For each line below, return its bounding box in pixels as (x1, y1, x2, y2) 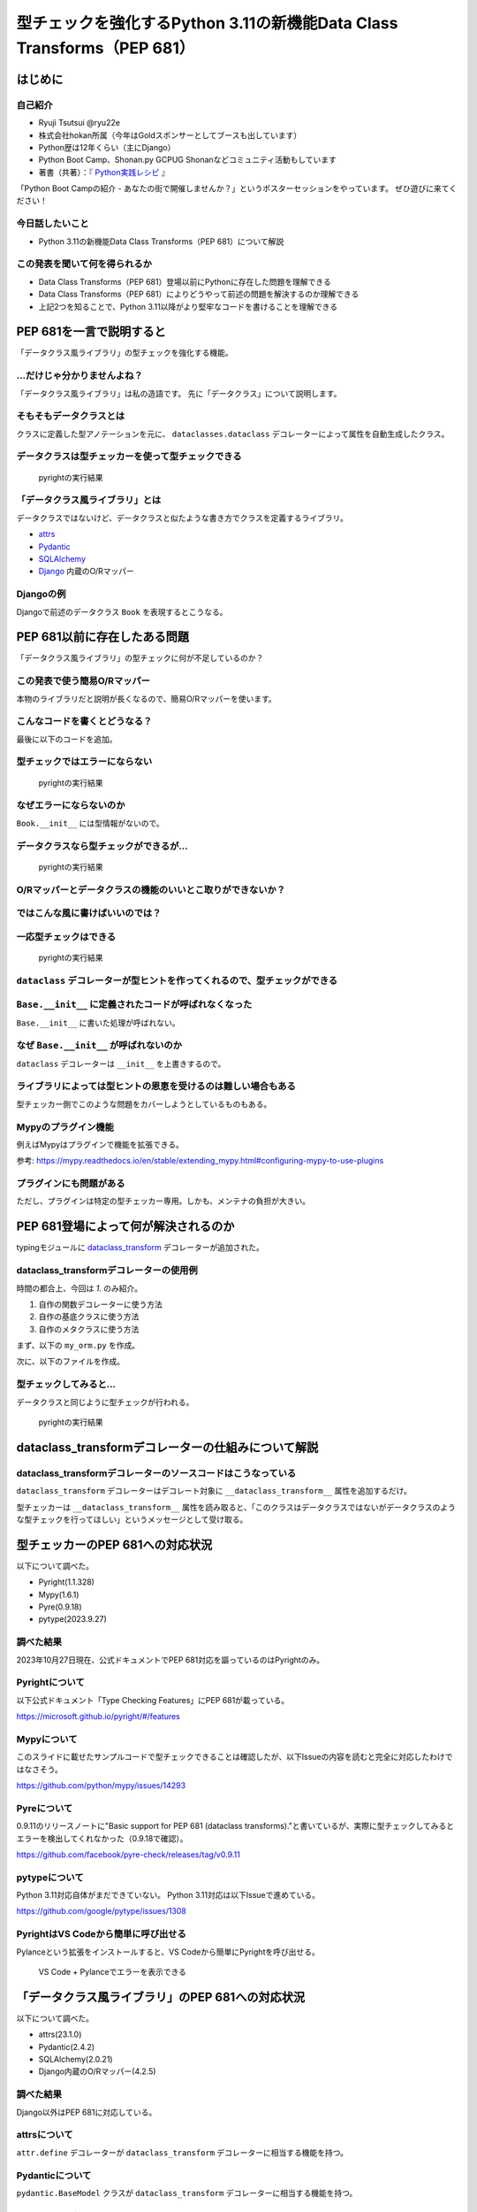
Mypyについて (16, 1732, 79, 1745)
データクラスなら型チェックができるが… (16, 840, 189, 852)
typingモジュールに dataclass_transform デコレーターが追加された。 (16, 1242, 265, 1253)
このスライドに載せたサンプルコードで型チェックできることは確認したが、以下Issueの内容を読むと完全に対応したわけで (16, 1752, 453, 1763)
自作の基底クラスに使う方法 (38, 1311, 140, 1322)
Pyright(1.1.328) (38, 1577, 95, 1587)
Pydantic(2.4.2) (38, 2041, 95, 2052)
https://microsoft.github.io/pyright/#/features (16, 1711, 181, 1722)
